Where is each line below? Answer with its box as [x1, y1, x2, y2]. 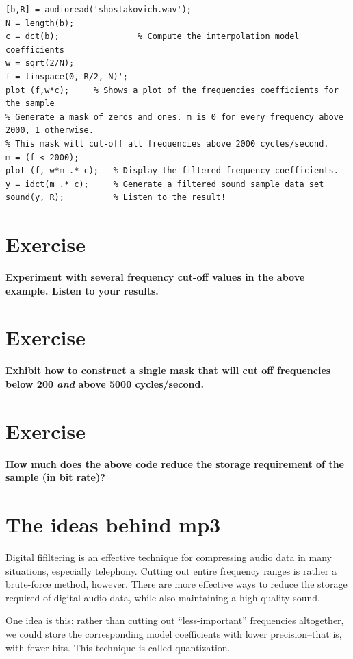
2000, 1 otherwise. [5, 125, 94, 136]
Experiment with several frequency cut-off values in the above [5, 270, 305, 284]
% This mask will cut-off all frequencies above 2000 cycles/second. [5, 138, 329, 149]
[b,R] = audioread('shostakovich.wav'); [5, 5, 192, 14]
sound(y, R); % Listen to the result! [5, 192, 226, 203]
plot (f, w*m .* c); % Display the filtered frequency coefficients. [5, 166, 339, 176]
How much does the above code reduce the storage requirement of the [5, 456, 344, 471]
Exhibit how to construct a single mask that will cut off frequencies [5, 363, 331, 377]
